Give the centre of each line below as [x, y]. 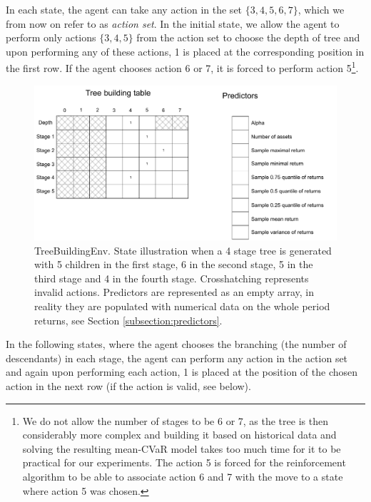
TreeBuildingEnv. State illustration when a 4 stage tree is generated [183, 250]
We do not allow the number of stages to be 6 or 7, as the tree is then [175, 420]
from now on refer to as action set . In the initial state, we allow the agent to [173, 23]
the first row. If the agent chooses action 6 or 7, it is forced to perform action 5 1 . [182, 67]
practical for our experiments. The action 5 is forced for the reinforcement [184, 462]
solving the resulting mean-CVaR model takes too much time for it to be [182, 448]
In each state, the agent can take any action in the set [124, 9]
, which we [321, 9]
